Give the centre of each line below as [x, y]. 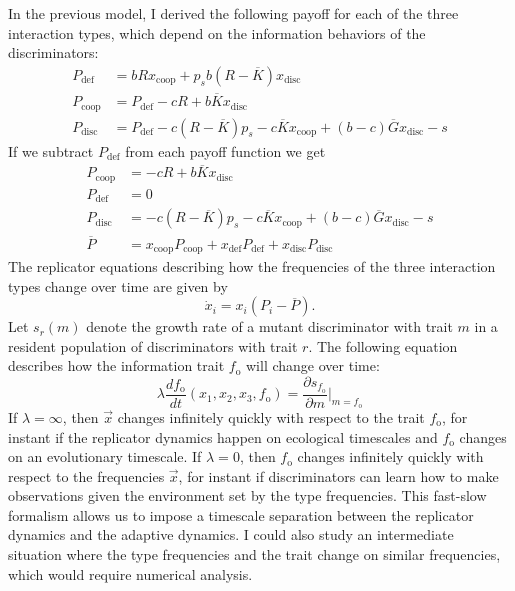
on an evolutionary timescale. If [105, 456]
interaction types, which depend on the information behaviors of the [217, 32]
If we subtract [51, 150]
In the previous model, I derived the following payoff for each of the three [233, 13]
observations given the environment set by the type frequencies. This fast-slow [247, 495]
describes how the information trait [116, 365]
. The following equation [383, 345]
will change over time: [313, 365]
